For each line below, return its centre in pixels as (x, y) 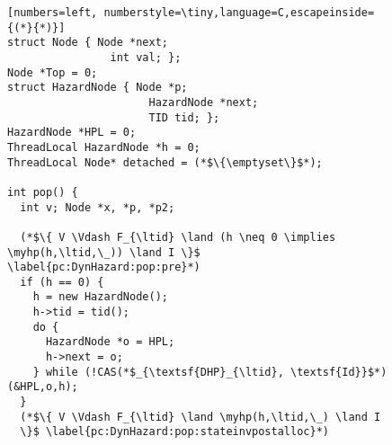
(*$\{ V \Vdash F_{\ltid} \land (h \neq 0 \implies (178, 237)
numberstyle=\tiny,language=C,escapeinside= (239, 13)
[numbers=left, (53, 13)
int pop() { (43, 192)
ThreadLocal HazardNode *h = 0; (104, 147)
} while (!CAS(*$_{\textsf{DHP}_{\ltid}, (158, 372)
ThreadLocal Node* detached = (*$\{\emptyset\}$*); (165, 162)
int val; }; (146, 57)
